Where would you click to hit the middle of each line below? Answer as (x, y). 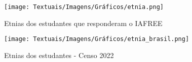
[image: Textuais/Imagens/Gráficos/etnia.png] (84, 7)
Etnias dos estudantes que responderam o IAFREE (83, 23)
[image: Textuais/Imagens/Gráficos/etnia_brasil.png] (97, 39)
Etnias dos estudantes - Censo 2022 (59, 55)
